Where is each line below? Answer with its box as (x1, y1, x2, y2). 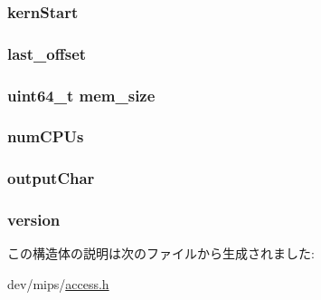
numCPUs (7, 125, 84, 148)
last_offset (7, 42, 87, 64)
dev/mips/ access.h (7, 275, 109, 294)
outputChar (7, 167, 95, 189)
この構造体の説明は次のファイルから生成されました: (7, 244, 315, 263)
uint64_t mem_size (7, 83, 156, 106)
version (7, 208, 61, 231)
